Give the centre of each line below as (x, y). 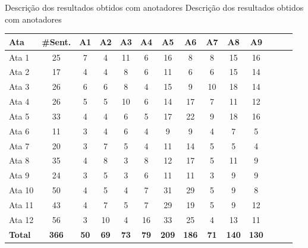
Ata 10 (21, 190)
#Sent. (56, 41)
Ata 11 (21, 204)
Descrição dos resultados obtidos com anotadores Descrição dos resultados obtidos (154, 7)
